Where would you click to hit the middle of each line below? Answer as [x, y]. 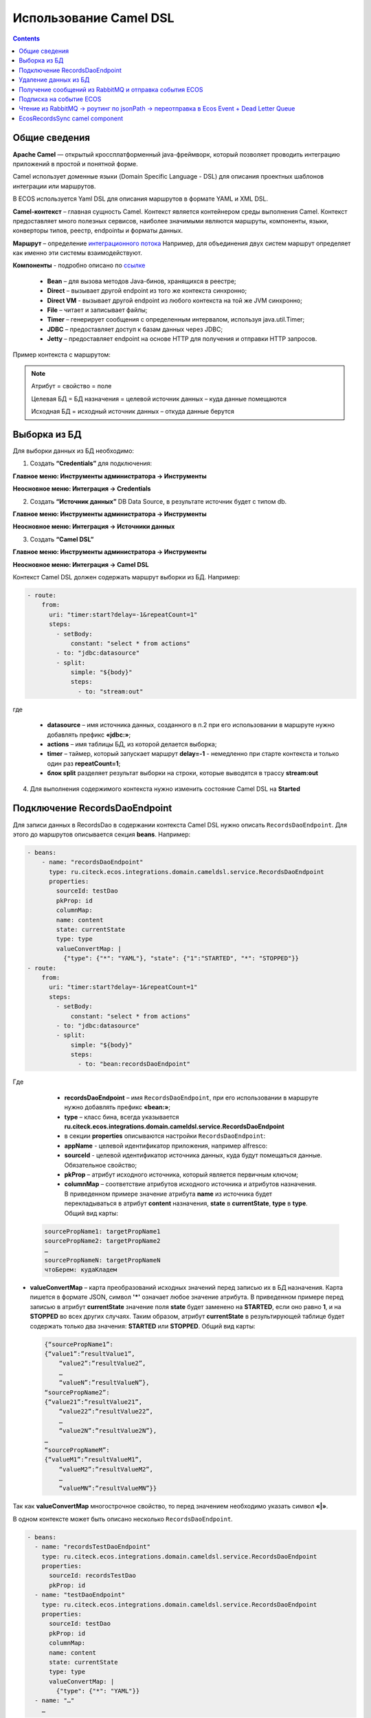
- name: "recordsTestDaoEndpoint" [93, 1547]
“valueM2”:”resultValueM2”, [106, 1469]
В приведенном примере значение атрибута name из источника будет [168, 1194]
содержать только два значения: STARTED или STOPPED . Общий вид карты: [143, 1326]
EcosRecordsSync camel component [71, 118]
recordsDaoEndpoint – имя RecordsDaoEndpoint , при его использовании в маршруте [191, 1097]
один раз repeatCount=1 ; [84, 763]
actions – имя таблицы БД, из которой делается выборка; [132, 744]
